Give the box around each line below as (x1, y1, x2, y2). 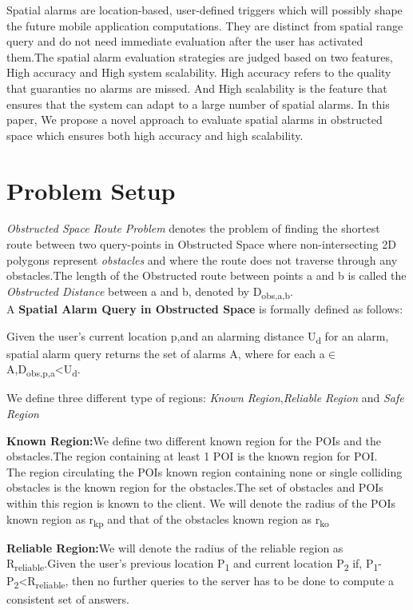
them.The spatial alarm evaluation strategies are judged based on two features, (6, 48, 393, 65)
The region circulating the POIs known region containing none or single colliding (6, 463, 403, 480)
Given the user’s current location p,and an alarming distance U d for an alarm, (6, 327, 389, 346)
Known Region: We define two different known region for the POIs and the (6, 432, 382, 449)
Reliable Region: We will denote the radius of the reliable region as (6, 539, 344, 556)
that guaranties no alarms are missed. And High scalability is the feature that (6, 79, 387, 96)
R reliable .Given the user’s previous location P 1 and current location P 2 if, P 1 (6, 555, 379, 574)
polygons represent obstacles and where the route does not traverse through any (6, 251, 398, 268)
